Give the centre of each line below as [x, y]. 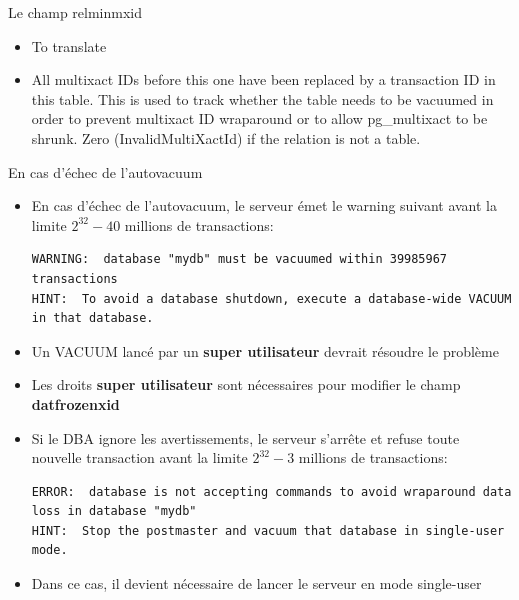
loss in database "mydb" [114, 511]
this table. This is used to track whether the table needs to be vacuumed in [262, 98]
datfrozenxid [75, 403]
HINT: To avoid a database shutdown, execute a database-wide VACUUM [271, 298]
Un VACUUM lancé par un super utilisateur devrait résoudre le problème [265, 350]
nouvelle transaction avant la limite [139, 457]
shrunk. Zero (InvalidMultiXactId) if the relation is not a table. [226, 137]
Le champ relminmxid [75, 12]
